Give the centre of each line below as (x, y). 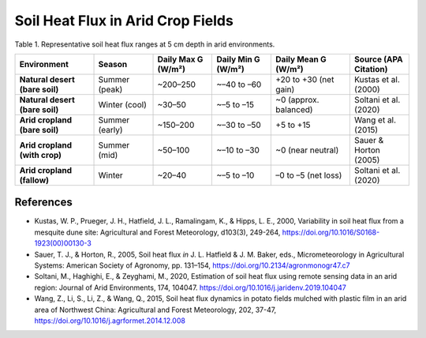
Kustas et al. (377, 79)
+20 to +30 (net (305, 79)
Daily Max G (180, 59)
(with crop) (41, 155)
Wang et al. (375, 120)
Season (113, 64)
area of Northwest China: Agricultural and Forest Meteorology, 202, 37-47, (155, 310)
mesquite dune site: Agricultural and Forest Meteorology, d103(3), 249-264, (157, 232)
